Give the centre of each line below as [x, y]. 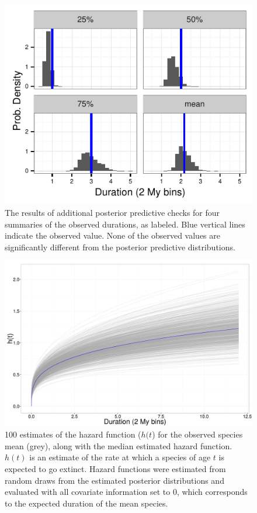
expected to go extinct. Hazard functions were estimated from [115, 469]
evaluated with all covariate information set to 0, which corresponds [126, 492]
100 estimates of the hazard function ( [73, 434]
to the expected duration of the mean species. [86, 503]
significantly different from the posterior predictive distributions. [120, 247]
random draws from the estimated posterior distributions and [114, 480]
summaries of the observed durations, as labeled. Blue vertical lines [125, 224]
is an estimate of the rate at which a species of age [120, 457]
